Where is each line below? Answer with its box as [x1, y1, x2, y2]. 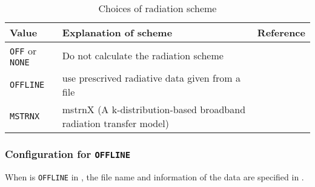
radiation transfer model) [62, 116, 170, 130]
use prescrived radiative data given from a [62, 71, 240, 85]
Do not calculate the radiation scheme [62, 48, 224, 62]
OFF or [10, 44, 37, 57]
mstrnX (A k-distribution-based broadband [62, 102, 246, 116]
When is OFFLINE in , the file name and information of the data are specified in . [5, 170, 304, 183]
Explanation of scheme [62, 25, 173, 39]
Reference [257, 25, 305, 39]
